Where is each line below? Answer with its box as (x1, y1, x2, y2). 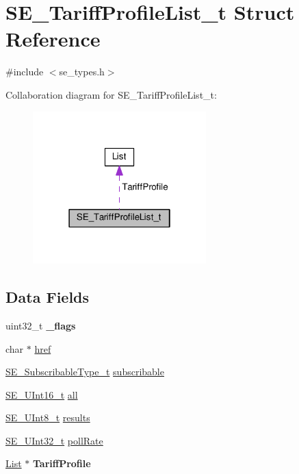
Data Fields (5, 286, 90, 308)
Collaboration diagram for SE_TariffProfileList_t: (5, 87, 217, 101)
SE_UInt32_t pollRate (5, 433, 103, 447)
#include (5, 64, 44, 79)
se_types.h (59, 64, 105, 79)
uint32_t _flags (5, 318, 76, 332)
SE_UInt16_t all (5, 387, 78, 401)
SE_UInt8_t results (5, 410, 90, 425)
